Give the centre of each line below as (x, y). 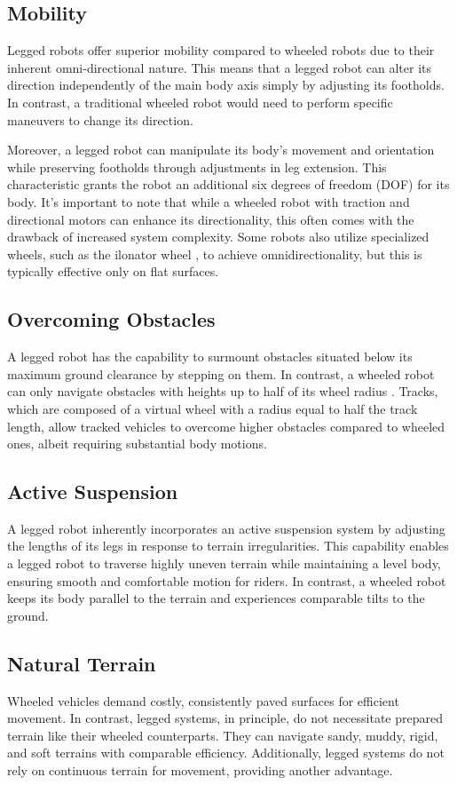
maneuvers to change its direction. (100, 119)
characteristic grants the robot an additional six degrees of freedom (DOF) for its (228, 184)
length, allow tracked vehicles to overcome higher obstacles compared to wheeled (226, 426)
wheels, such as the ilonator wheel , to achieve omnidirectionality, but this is (215, 254)
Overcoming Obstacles (111, 319)
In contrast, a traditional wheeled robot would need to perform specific (200, 102)
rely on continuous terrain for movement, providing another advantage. (200, 770)
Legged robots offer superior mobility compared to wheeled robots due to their (221, 50)
